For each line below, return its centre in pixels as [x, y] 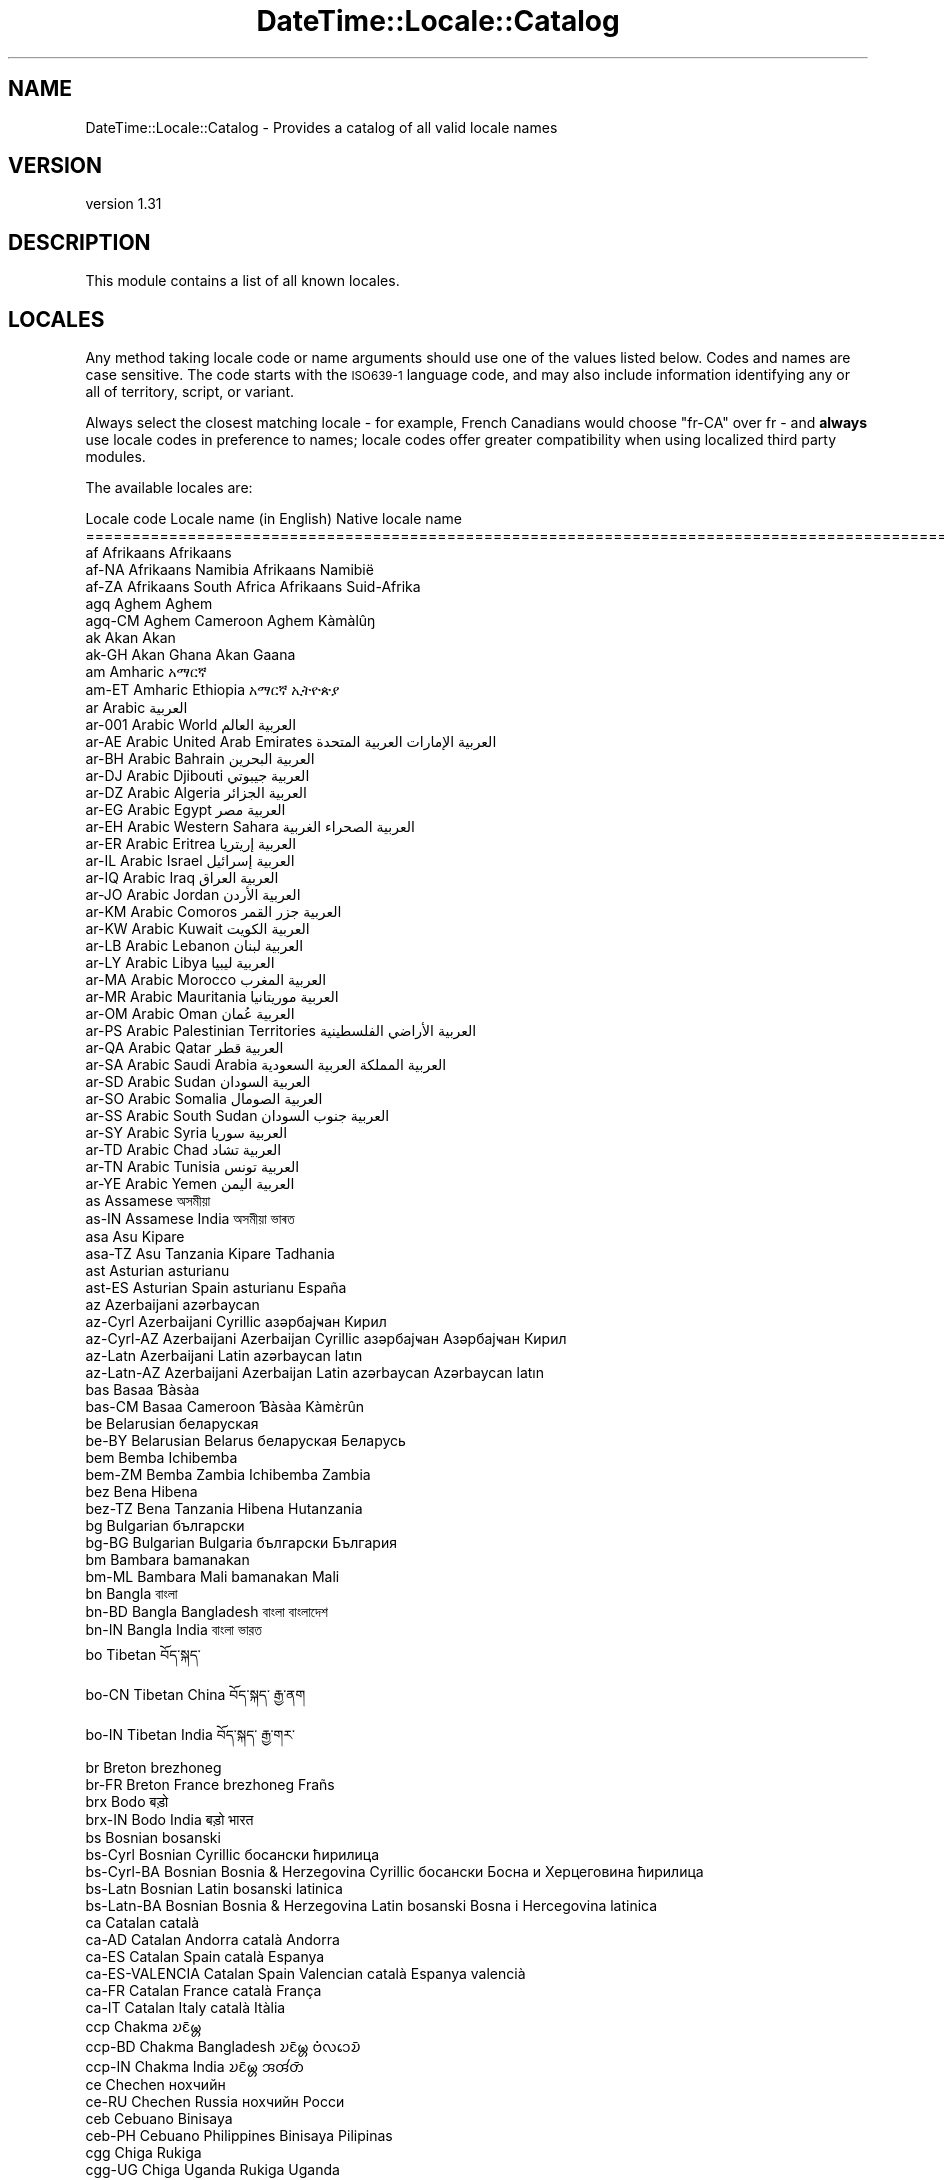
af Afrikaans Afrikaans [158, 553]
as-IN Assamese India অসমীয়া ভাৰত [190, 1219]
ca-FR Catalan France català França [203, 1991]
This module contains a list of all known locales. [242, 281]
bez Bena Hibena [141, 1492]
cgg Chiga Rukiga [143, 2153]
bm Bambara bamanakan [167, 1560]
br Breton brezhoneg [153, 1768]
